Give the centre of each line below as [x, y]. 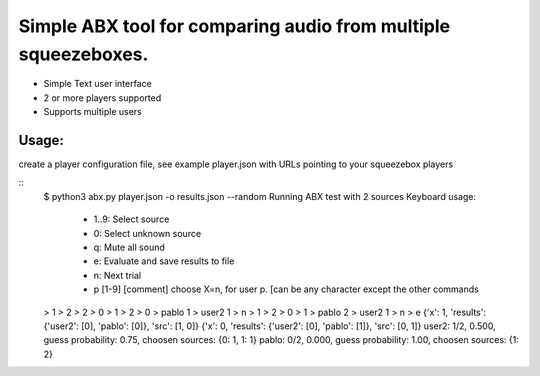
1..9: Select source [131, 219]
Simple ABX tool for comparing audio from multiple [234, 26]
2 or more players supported [102, 97]
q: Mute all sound [129, 247]
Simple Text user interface [97, 84]
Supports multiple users [92, 112]
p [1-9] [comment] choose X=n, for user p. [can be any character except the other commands [286, 289]
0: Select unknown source [147, 233]
